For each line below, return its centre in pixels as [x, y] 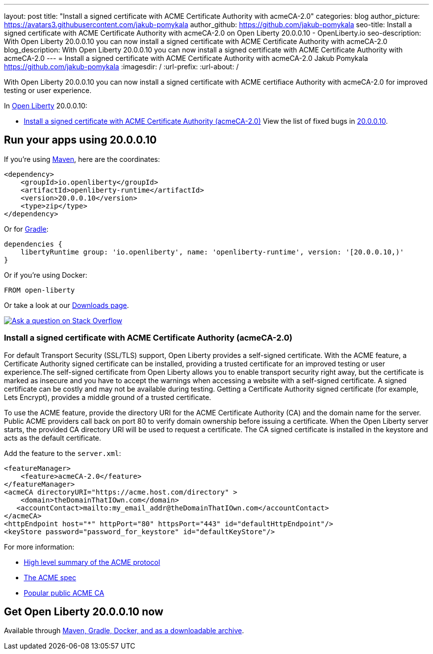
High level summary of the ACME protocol [92, 562]
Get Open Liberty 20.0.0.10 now [84, 612]
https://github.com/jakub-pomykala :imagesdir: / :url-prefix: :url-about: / [121, 67]
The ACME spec [50, 577]
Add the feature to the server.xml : [63, 453]
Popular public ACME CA [64, 593]
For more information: [39, 547]
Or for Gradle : [26, 229]
